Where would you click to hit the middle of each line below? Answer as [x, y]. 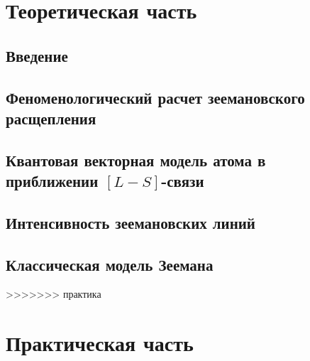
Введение [37, 55]
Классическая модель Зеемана [110, 264]
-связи [183, 181]
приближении [52, 181]
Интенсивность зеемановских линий [131, 222]
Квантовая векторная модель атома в [136, 160]
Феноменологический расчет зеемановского [155, 97]
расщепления [51, 118]
